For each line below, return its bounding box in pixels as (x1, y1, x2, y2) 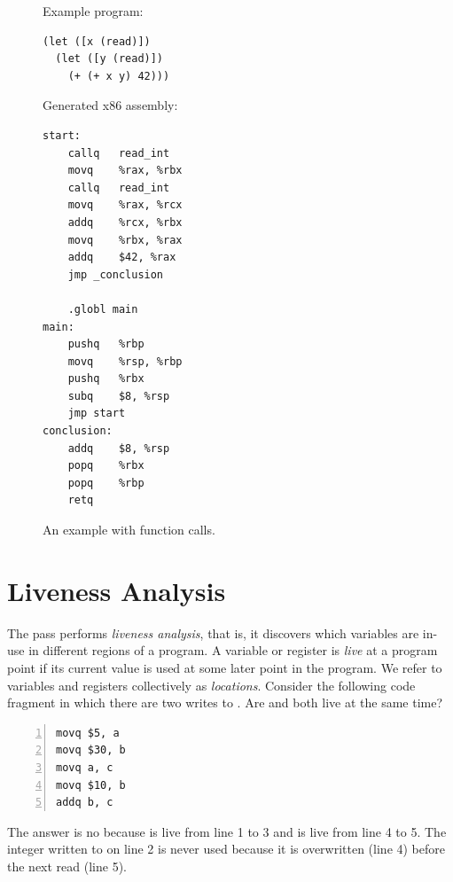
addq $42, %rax (67, 251, 176, 264)
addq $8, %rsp (67, 441, 170, 455)
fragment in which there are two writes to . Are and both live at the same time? (7, 693, 443, 712)
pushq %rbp (67, 338, 144, 351)
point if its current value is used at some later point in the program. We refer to (7, 658, 442, 676)
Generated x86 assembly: (43, 96, 178, 114)
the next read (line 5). (7, 856, 127, 875)
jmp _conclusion (67, 268, 164, 281)
